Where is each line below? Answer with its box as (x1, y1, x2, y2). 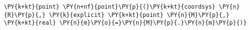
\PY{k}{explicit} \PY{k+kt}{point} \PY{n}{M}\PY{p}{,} (49, 11, 230, 18)
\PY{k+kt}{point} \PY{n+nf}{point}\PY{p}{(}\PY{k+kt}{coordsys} (4, 3, 216, 10)
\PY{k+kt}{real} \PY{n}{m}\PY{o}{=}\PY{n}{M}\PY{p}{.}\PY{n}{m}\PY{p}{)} (4, 19, 247, 27)
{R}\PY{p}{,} (4, 11, 46, 18)
